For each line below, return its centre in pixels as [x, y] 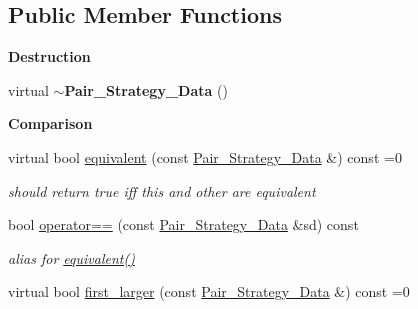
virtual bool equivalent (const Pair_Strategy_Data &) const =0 [205, 156]
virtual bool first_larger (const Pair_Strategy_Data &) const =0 [209, 291]
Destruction [49, 56]
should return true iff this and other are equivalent [162, 190]
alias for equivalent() [71, 257]
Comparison [50, 123]
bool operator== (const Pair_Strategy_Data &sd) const [183, 224]
